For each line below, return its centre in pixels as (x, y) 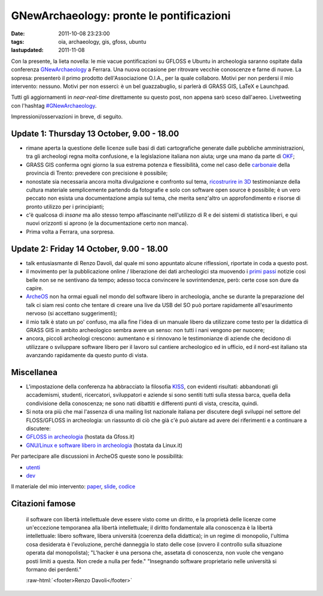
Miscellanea (34, 372)
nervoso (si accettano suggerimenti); (71, 314)
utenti (33, 467)
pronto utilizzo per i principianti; (65, 206)
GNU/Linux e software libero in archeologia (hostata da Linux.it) (104, 445)
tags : (18, 41)
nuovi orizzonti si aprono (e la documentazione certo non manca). (107, 223)
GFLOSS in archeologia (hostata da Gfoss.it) (80, 437)
